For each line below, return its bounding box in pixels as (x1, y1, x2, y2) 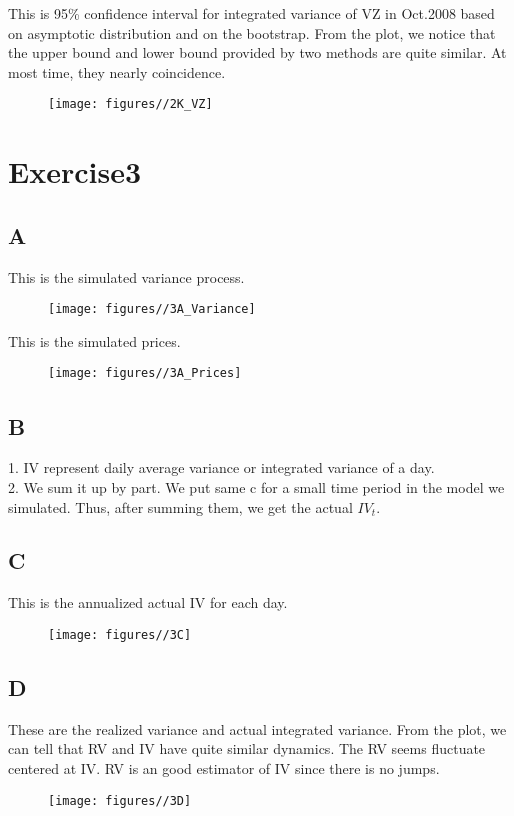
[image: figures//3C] (48, 627, 192, 642)
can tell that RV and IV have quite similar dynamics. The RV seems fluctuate (8, 738, 486, 759)
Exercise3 (8, 151, 142, 192)
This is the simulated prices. (8, 330, 181, 351)
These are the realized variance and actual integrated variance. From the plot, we (8, 718, 507, 739)
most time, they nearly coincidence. (8, 61, 226, 82)
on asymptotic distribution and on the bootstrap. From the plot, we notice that (8, 22, 496, 43)
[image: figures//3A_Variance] (48, 302, 256, 317)
